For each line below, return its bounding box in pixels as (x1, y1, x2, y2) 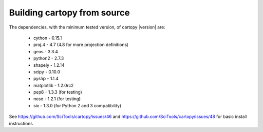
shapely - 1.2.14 (33, 62, 65, 68)
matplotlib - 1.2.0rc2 (33, 82, 74, 88)
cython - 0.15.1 (33, 35, 62, 41)
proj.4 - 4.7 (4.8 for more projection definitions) (33, 42, 129, 48)
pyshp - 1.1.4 (33, 75, 59, 82)
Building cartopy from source (9, 7, 130, 18)
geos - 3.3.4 (33, 48, 58, 54)
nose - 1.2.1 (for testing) (33, 96, 81, 102)
